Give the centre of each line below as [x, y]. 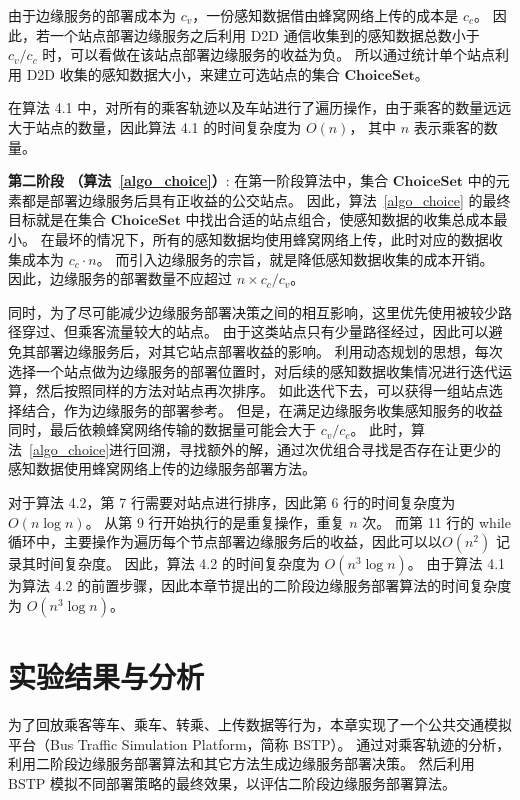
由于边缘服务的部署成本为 [92, 15]
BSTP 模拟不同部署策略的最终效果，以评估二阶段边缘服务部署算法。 [232, 782]
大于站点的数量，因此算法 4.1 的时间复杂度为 [155, 126]
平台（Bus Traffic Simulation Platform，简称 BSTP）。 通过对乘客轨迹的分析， [259, 743]
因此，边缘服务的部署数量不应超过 [120, 278]
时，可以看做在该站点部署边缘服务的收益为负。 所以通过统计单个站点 [269, 54]
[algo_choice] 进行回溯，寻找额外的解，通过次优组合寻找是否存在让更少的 [265, 448]
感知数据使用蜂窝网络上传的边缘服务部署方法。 [162, 468]
